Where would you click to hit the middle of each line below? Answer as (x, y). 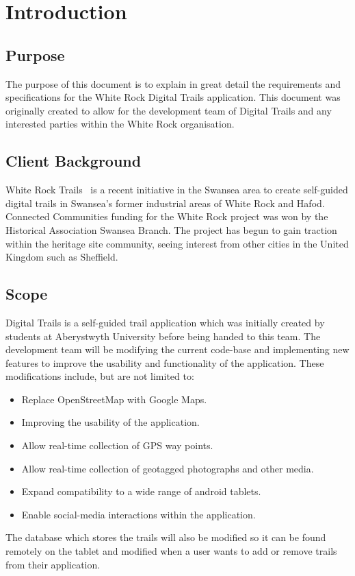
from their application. (53, 564)
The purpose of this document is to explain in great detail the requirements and (173, 83)
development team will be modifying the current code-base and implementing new (177, 349)
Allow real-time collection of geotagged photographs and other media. (168, 468)
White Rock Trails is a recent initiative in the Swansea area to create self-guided (177, 190)
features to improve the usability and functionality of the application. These (165, 362)
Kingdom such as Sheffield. (62, 257)
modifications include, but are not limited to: (100, 376)
